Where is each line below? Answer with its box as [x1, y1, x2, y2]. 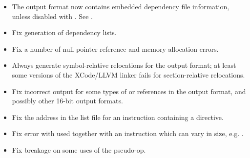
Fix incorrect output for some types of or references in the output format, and [12, 86, 246, 96]
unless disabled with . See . [12, 11, 93, 21]
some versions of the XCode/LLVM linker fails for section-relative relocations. [12, 69, 245, 79]
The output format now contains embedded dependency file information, [12, 1, 229, 11]
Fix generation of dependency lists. [12, 27, 117, 38]
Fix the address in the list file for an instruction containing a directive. [12, 112, 224, 122]
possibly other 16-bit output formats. [12, 96, 123, 106]
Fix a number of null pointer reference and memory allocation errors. [12, 43, 219, 54]
